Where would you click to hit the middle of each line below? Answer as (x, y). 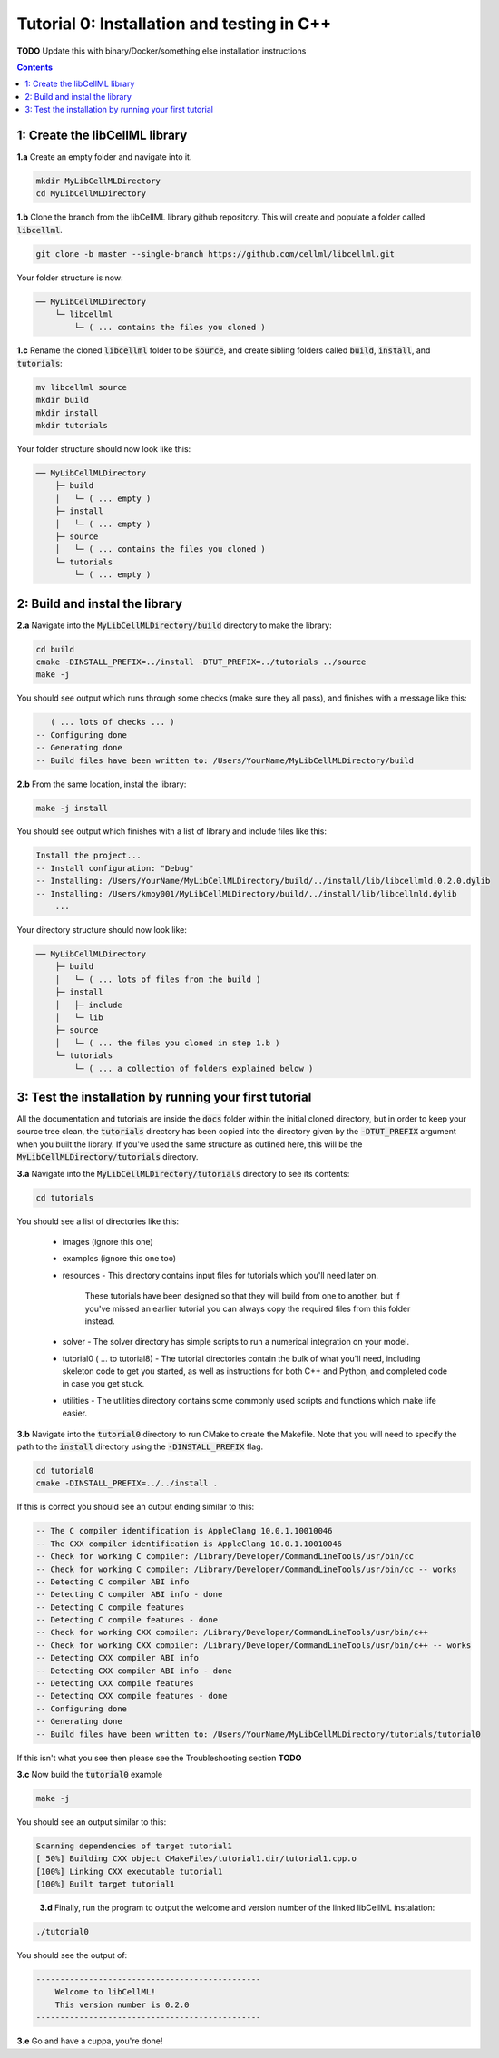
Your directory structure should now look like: (102, 930)
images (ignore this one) (108, 1241)
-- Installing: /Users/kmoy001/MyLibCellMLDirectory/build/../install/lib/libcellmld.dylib (246, 893)
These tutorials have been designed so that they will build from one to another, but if (243, 1296)
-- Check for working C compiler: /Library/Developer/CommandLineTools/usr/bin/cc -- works (246, 1569)
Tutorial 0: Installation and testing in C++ (174, 24)
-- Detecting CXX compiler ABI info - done (134, 1671)
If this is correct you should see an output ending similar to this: (136, 1507)
